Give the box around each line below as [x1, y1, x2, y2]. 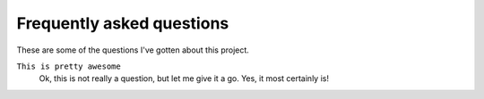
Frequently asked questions [16, 13, 229, 33]
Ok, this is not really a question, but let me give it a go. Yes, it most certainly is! [39, 73, 329, 84]
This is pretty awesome [16, 61, 121, 71]
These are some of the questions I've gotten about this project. [16, 45, 250, 55]
